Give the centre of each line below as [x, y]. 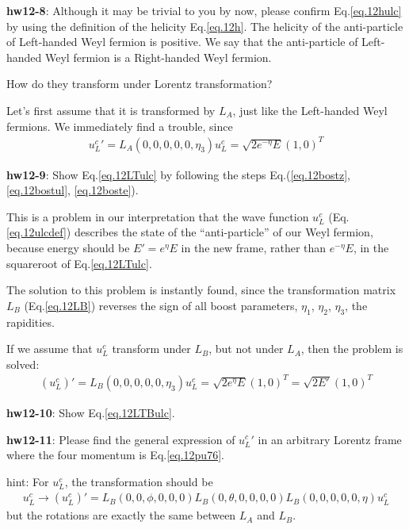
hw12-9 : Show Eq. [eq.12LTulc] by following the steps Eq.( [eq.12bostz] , [178, 174]
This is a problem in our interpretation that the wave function [158, 216]
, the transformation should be [139, 481]
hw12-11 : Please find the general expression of [121, 439]
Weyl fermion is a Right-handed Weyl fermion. [159, 57]
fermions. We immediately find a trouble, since [120, 126]
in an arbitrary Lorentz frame [330, 439]
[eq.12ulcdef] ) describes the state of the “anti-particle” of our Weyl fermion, [190, 232]
